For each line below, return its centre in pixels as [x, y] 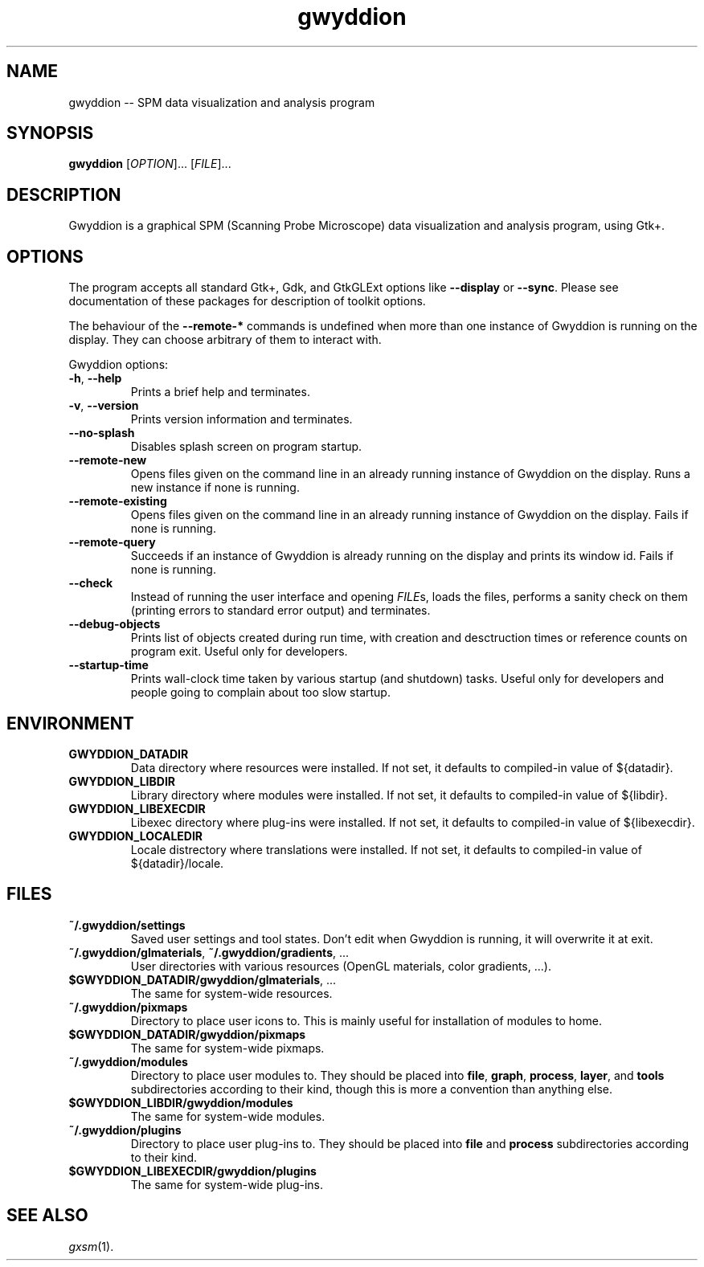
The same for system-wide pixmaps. [227, 1048]
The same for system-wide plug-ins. [227, 1184]
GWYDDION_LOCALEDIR [136, 836]
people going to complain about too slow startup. [260, 693]
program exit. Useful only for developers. [239, 652]
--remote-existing [118, 501]
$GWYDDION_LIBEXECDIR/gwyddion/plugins [192, 1171]
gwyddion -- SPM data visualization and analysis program [222, 102]
